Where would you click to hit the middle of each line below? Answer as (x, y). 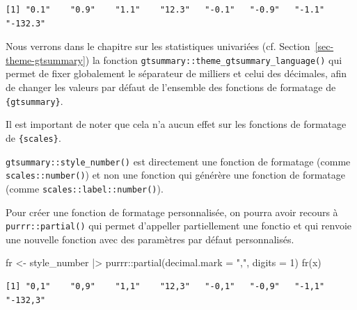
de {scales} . (33, 137)
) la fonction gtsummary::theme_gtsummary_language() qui (214, 59)
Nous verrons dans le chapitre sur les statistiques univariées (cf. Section (158, 46)
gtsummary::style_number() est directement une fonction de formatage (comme (178, 161)
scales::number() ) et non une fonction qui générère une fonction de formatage (176, 175)
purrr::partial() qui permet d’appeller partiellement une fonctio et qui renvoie (178, 226)
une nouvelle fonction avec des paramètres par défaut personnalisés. (150, 239)
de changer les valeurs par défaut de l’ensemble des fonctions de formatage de (171, 87)
